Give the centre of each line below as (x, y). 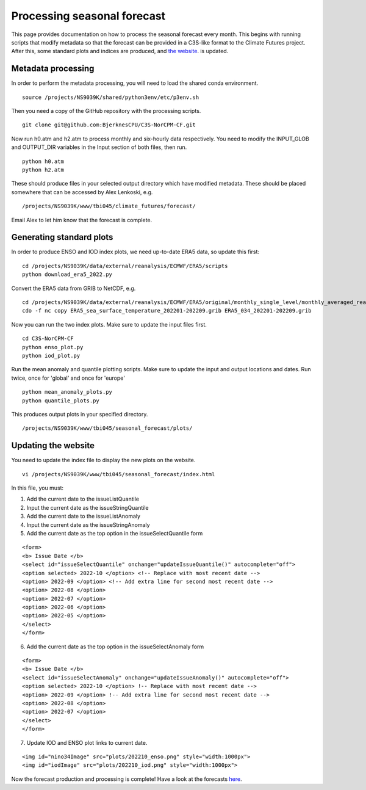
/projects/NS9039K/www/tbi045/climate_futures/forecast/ (109, 206)
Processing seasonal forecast (88, 16)
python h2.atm (43, 170)
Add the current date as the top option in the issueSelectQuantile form (115, 533)
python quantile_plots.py (61, 400)
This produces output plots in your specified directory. (80, 414)
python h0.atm (43, 161)
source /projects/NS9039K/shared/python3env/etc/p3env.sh (111, 97)
